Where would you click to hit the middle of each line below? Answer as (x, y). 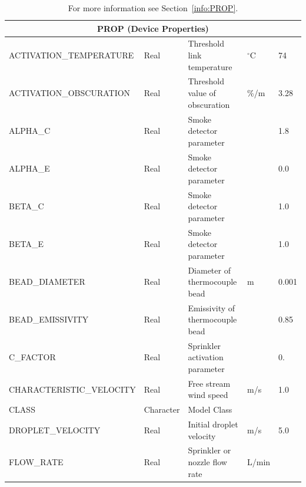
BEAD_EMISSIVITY (49, 319)
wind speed (208, 395)
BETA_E (26, 244)
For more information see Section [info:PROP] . (153, 8)
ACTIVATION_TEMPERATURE (71, 55)
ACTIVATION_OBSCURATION (70, 93)
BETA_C (26, 206)
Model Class (210, 409)
